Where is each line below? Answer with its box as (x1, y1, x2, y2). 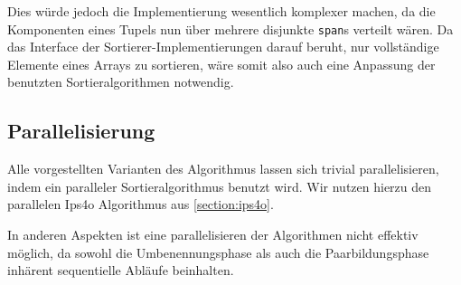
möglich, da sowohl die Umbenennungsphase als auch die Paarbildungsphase (7, 242, 429, 261)
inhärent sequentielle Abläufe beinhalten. (7, 261, 234, 280)
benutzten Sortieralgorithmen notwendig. (7, 72, 234, 91)
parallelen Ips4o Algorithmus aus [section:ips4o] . (7, 195, 274, 214)
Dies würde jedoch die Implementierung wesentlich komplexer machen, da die (7, 2, 436, 20)
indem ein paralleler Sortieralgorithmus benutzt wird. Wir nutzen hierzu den (7, 176, 432, 195)
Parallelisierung (7, 117, 155, 145)
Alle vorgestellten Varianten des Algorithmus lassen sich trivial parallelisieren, (7, 159, 439, 178)
